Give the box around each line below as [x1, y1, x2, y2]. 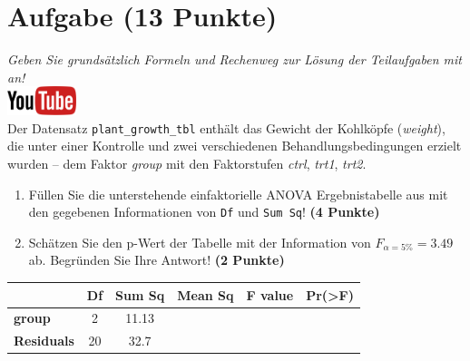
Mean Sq [177, 285, 234, 304]
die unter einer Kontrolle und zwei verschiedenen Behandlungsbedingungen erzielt [7, 136, 462, 155]
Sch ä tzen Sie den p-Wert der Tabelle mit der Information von [28, 232, 371, 251]
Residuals [14, 331, 74, 350]
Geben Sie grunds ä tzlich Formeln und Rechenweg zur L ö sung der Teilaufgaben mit [7, 50, 462, 69]
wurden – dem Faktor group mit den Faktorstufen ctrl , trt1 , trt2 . [7, 153, 367, 172]
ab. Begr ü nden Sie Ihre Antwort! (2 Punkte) [28, 250, 285, 269]
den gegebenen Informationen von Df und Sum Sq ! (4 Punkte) [28, 202, 380, 221]
